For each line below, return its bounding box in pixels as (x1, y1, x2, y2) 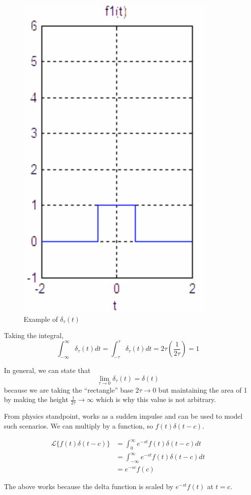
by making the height (4, 394, 68, 404)
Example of (24, 313, 58, 324)
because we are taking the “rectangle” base (4, 384, 133, 395)
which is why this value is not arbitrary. (95, 394, 216, 404)
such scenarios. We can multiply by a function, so (4, 420, 153, 431)
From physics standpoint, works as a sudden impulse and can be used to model (4, 411, 243, 421)
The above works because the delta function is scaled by (4, 481, 174, 492)
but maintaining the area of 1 (158, 384, 248, 395)
